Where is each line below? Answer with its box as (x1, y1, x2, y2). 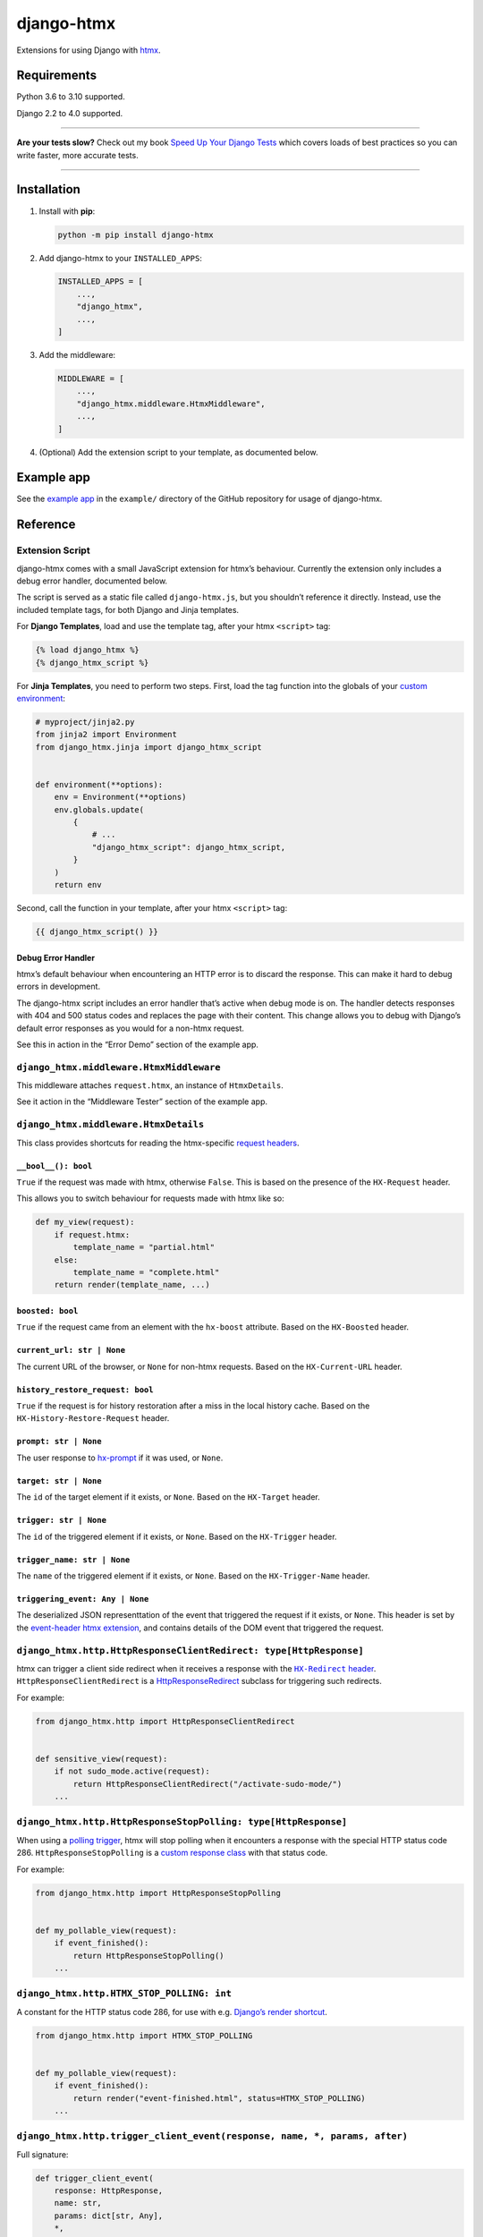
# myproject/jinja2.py (35, 717, 135, 727)
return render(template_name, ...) (54, 1280, 210, 1290)
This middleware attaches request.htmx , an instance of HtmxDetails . (16, 1080, 284, 1091)
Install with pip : (38, 206, 96, 217)
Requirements (16, 68, 97, 83)
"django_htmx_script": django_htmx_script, (91, 842, 286, 852)
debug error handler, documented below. (16, 575, 168, 586)
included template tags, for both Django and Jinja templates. (16, 604, 240, 615)
